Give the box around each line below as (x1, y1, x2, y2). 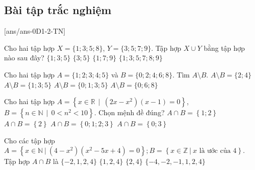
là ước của (199, 147, 231, 155)
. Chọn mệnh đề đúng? (94, 107, 165, 118)
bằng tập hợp (204, 42, 245, 53)
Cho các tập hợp (4, 135, 55, 145)
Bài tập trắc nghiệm (4, 2, 111, 18)
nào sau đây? (4, 52, 44, 63)
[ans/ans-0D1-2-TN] (4, 26, 66, 36)
